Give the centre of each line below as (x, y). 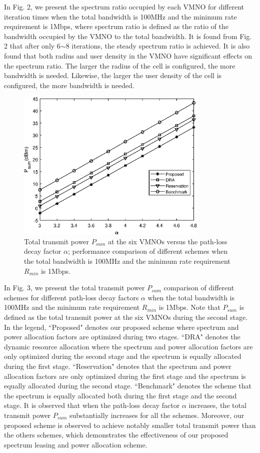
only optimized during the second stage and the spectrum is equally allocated (123, 356)
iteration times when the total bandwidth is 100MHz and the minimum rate (120, 16)
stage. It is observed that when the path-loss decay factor (92, 405)
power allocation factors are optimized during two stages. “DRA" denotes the (122, 337)
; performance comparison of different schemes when (148, 251)
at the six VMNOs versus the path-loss (167, 241)
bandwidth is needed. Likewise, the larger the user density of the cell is (113, 75)
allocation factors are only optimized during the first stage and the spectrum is (125, 376)
